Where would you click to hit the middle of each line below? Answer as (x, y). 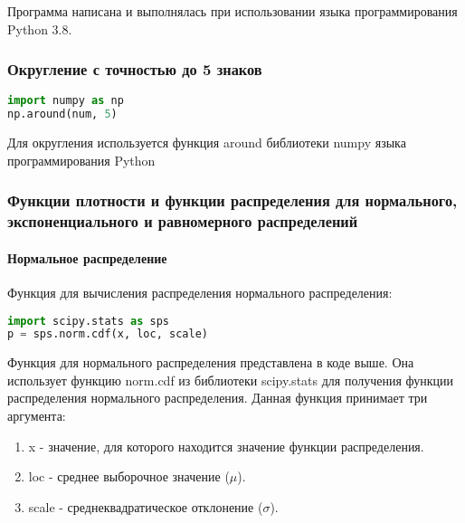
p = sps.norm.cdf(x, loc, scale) (108, 334)
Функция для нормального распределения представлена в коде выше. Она (211, 362)
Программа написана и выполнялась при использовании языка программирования (232, 11)
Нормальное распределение (87, 257)
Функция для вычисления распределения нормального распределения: (200, 292)
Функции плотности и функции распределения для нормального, (232, 200)
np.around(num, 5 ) (62, 114)
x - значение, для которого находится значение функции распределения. (226, 446)
